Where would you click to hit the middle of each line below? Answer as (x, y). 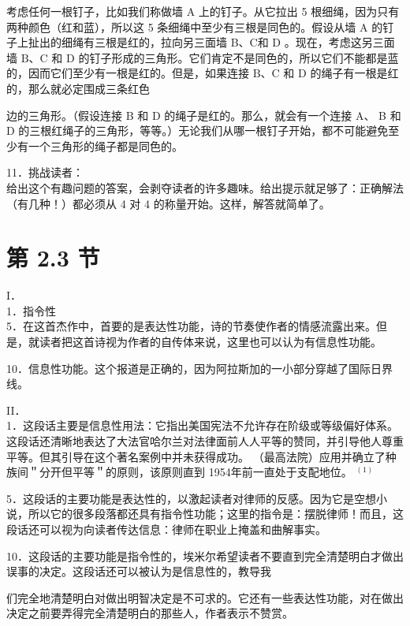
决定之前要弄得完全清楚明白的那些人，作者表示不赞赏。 (150, 613)
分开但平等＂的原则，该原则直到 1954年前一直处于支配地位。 (196, 472)
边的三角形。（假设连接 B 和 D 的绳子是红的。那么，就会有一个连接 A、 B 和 (204, 115)
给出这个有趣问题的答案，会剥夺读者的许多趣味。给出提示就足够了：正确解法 (205, 187)
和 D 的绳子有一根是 (335, 73)
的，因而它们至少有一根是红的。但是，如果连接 (128, 73)
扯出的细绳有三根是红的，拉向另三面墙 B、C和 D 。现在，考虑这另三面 (211, 42)
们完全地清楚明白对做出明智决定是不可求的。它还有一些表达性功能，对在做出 (205, 597)
